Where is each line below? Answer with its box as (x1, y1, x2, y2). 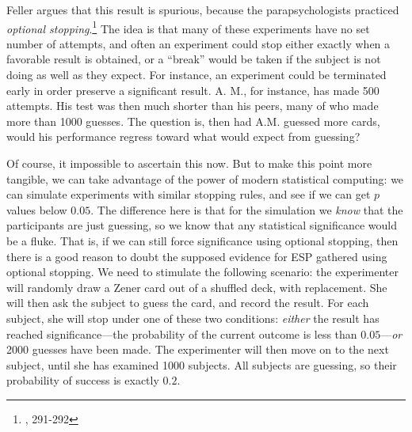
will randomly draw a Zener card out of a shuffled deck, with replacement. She (6, 279, 387, 295)
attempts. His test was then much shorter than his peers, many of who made (6, 97, 379, 114)
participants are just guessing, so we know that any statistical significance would (6, 217, 398, 233)
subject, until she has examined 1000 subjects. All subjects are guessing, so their (6, 356, 397, 373)
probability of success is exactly (6, 372, 159, 388)
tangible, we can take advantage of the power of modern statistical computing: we (6, 170, 404, 187)
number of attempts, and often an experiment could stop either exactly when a (6, 35, 391, 51)
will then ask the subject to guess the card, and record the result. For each (6, 294, 369, 311)
